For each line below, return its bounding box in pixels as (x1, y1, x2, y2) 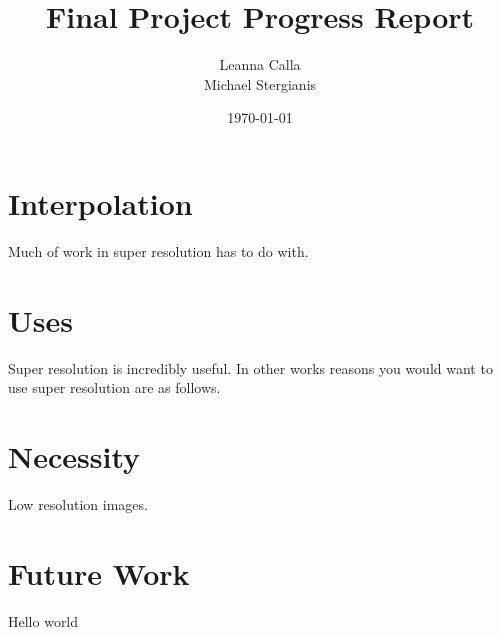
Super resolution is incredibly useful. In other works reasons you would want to (8, 357, 493, 378)
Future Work (8, 552, 190, 593)
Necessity (8, 435, 140, 476)
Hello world (8, 610, 79, 631)
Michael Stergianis (203, 73, 317, 94)
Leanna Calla (219, 54, 301, 75)
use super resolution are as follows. (8, 377, 221, 398)
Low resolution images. (8, 493, 148, 514)
